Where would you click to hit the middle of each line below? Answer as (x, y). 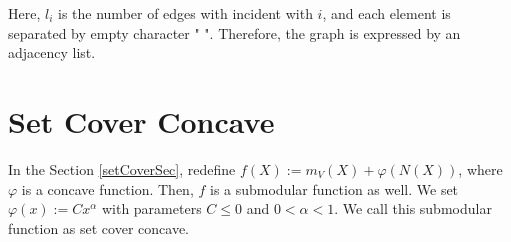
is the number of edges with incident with (185, 13)
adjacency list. (52, 52)
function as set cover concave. (98, 227)
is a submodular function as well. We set (334, 188)
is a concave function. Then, (107, 188)
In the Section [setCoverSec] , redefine (122, 168)
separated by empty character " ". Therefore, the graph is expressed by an (234, 32)
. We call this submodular (413, 208)
